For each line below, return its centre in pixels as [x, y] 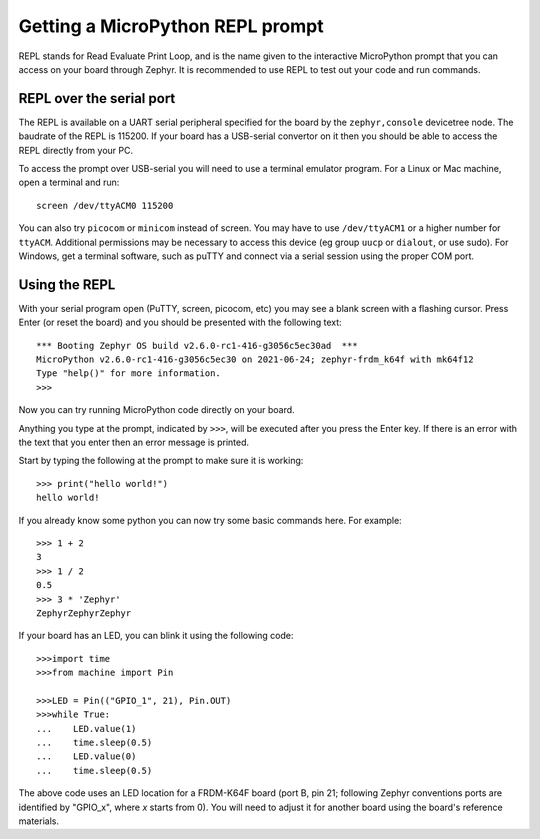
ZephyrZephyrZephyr [84, 613]
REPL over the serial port [97, 98]
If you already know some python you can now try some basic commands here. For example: [210, 520]
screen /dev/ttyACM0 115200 [105, 205]
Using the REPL [67, 284]
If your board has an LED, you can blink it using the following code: [156, 636]
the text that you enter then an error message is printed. [134, 442]
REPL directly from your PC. [76, 150]
